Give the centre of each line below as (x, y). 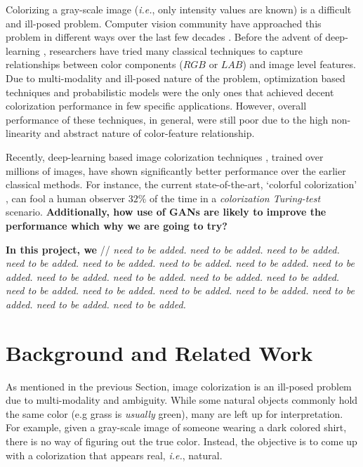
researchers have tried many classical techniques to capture (176, 50)
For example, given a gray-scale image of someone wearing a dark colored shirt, (176, 427)
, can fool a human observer (66, 198)
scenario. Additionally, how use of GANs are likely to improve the (166, 212)
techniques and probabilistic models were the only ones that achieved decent (170, 92)
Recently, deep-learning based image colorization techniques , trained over (165, 156)
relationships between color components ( (94, 64)
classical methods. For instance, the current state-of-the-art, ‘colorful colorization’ (181, 184)
